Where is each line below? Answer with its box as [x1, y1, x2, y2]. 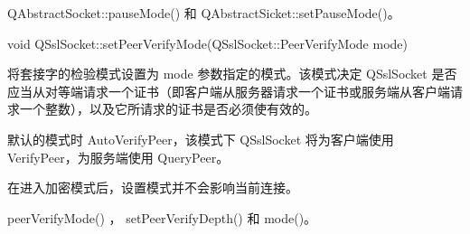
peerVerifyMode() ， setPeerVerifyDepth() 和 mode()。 [7, 208, 317, 227]
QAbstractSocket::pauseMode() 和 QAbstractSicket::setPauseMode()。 [7, 4, 400, 22]
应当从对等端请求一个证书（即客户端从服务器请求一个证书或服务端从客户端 [7, 81, 450, 100]
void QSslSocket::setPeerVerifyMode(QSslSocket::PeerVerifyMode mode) [7, 33, 408, 52]
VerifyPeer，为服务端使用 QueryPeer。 [7, 147, 230, 166]
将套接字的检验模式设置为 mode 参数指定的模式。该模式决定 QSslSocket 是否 [7, 64, 457, 83]
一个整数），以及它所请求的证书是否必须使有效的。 [19, 99, 317, 118]
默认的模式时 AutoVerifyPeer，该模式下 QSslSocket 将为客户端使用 [7, 129, 394, 148]
